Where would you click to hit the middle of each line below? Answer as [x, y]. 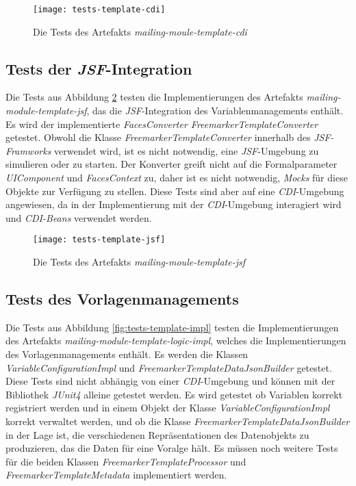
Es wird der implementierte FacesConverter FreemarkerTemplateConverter [162, 124]
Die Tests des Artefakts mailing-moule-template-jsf [139, 262]
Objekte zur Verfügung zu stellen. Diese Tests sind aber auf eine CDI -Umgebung [175, 191]
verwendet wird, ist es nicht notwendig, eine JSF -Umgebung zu [187, 150]
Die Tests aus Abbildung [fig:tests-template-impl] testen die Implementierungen [172, 327]
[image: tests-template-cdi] [99, 10]
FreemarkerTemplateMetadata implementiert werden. [116, 475]
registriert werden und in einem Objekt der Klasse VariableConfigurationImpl [168, 408]
